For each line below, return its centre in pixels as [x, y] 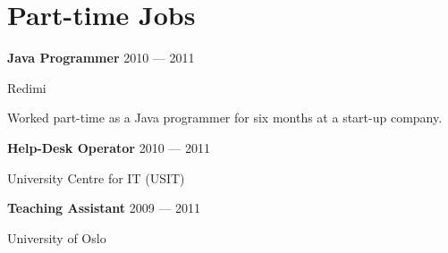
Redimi [27, 87]
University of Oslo [57, 237]
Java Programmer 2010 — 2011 [101, 58]
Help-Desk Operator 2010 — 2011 [109, 147]
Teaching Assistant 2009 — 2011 [104, 208]
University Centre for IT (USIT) [96, 177]
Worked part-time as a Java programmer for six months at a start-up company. [225, 118]
